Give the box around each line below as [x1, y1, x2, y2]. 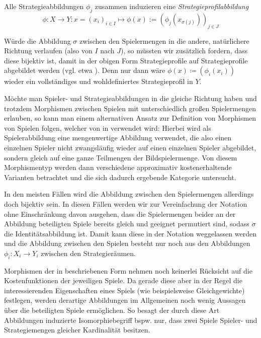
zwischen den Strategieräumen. [41, 247, 136, 258]
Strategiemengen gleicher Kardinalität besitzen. [4, 324, 150, 335]
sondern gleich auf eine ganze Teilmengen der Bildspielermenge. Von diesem [4, 152, 237, 162]
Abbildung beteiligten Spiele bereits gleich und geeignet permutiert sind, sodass [4, 218, 249, 229]
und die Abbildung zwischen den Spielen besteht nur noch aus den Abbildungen [4, 238, 250, 248]
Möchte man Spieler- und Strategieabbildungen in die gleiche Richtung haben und [4, 93, 257, 103]
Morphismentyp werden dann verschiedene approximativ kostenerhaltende [4, 162, 232, 173]
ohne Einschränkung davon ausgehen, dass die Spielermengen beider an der [4, 208, 236, 219]
